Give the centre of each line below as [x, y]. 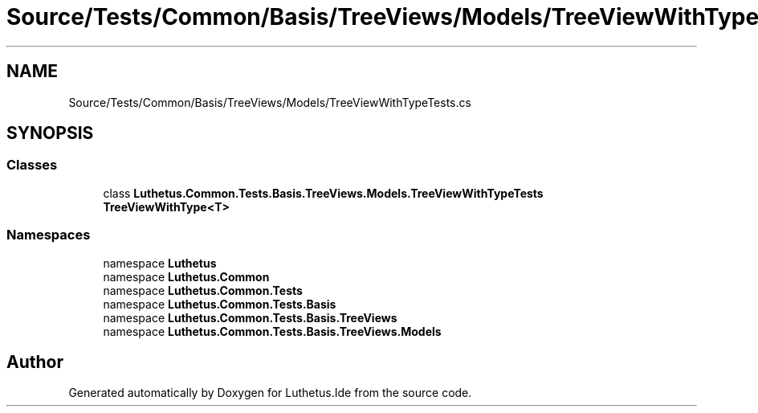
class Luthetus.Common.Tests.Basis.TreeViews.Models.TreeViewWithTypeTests [323, 193]
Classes [32, 165]
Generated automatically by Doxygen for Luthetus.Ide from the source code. [270, 393]
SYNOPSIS [50, 133]
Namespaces [49, 235]
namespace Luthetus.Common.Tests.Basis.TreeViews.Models [272, 331]
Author [35, 362]
